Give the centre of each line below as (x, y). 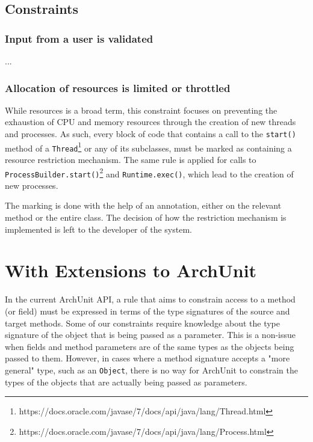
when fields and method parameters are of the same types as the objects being (150, 346)
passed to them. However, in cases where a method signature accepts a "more (147, 358)
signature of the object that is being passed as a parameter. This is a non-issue (150, 335)
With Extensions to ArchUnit (131, 270)
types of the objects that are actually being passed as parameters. (126, 382)
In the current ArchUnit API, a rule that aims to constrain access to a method (150, 299)
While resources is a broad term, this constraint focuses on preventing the (141, 110)
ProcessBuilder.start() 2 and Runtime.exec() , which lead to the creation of (149, 173)
